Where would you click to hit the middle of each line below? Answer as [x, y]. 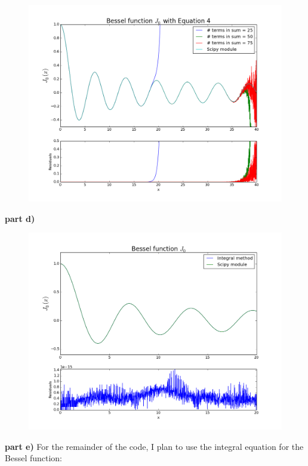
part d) [20, 218]
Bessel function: [34, 458]
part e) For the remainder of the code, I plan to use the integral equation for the [154, 446]
